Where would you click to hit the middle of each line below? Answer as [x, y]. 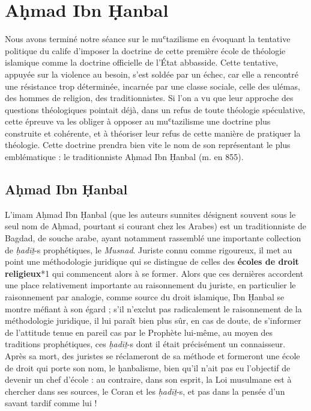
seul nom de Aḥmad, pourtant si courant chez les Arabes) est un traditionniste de [155, 226]
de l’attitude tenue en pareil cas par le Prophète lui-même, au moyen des [139, 332]
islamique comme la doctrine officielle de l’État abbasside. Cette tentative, [142, 62]
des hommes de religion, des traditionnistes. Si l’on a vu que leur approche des [149, 98]
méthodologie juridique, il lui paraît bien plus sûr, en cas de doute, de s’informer [153, 320]
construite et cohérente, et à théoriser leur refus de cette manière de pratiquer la [153, 133]
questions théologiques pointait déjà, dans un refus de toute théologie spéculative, [155, 109]
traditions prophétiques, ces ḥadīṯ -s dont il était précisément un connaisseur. [145, 344]
